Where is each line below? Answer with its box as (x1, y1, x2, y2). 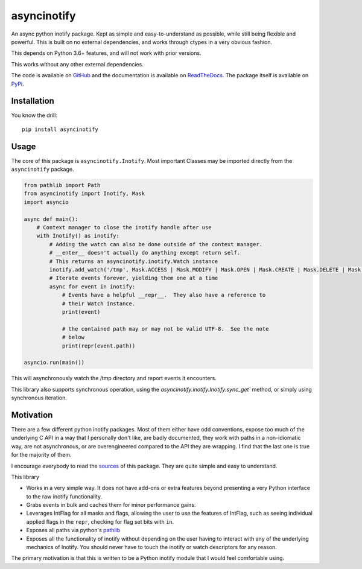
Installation (11, 96, 54, 106)
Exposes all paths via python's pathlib (26, 527, 121, 534)
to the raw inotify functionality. (26, 492, 103, 500)
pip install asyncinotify (22, 126, 99, 133)
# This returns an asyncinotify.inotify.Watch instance (49, 258, 218, 265)
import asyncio (24, 199, 69, 205)
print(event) (62, 308, 101, 315)
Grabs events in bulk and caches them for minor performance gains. (26, 501, 196, 509)
